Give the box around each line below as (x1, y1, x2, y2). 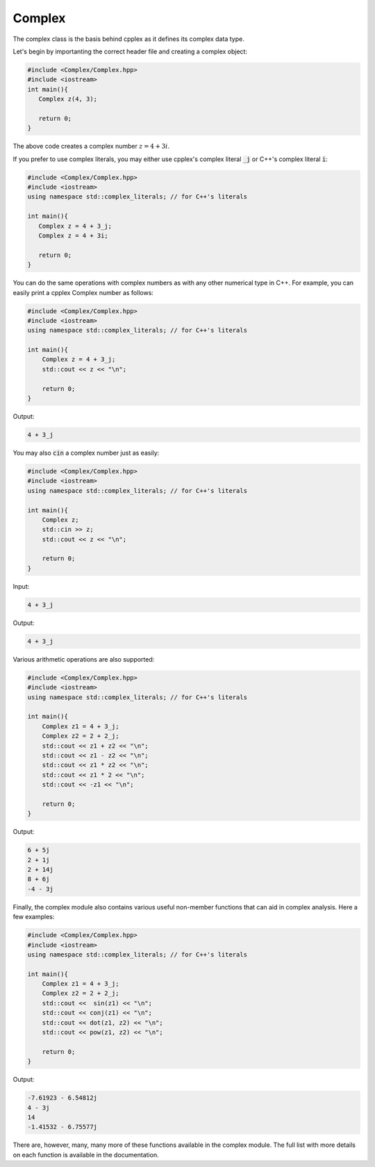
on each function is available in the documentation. (12, 1150, 159, 1159)
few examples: (12, 913, 55, 921)
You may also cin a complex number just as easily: (12, 448, 160, 457)
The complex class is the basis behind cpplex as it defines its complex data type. (12, 35, 244, 43)
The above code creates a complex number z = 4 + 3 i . (12, 142, 170, 151)
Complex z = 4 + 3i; (38, 231, 109, 240)
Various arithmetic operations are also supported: (12, 655, 155, 663)
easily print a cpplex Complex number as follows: (12, 288, 154, 296)
